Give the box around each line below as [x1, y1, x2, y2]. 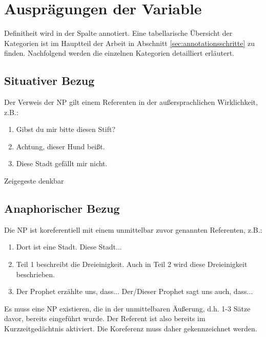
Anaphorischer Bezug [4, 200, 120, 216]
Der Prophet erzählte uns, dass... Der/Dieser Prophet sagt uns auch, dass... [16, 286, 253, 297]
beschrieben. [16, 268, 55, 279]
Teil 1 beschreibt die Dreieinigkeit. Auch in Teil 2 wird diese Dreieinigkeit [16, 259, 248, 269]
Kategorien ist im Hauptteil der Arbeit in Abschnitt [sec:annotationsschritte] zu [4, 37, 255, 48]
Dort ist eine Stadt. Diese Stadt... [16, 241, 122, 252]
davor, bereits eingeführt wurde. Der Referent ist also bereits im [4, 313, 206, 324]
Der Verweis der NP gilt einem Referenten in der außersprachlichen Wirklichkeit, [4, 97, 258, 107]
